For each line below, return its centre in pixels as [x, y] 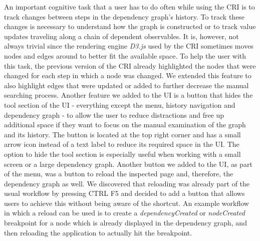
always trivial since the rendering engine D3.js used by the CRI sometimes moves [129, 46]
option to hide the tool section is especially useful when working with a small [122, 154]
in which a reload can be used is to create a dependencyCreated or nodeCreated [124, 213]
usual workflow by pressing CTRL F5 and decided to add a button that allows [124, 193]
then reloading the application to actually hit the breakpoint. [98, 232]
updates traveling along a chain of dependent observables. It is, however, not [121, 36]
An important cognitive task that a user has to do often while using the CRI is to [129, 7]
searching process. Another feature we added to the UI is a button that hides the [128, 95]
